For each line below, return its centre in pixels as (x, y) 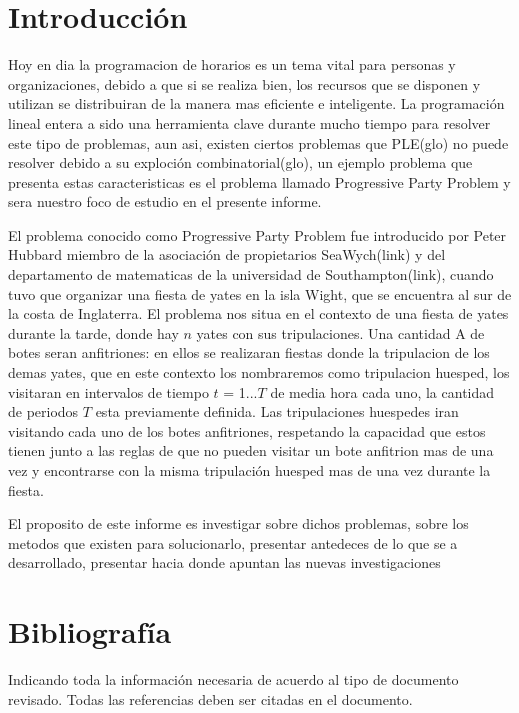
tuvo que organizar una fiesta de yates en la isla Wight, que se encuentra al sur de (260, 293)
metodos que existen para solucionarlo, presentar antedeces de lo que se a (233, 542)
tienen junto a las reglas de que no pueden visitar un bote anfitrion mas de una (251, 450)
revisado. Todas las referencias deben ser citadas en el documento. (210, 698)
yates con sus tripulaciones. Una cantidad (323, 332)
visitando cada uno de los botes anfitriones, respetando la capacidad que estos (247, 430)
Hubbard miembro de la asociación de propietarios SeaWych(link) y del (227, 254)
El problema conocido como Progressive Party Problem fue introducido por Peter (257, 234)
